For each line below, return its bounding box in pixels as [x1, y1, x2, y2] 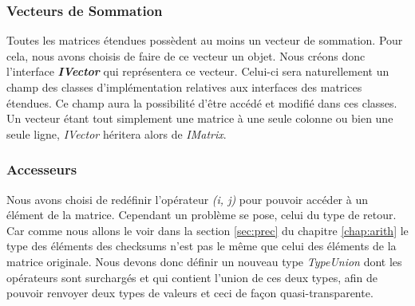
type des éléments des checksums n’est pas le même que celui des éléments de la [6, 237, 397, 254]
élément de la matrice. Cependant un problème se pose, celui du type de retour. [6, 206, 397, 223]
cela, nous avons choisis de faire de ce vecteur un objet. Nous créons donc [6, 47, 366, 64]
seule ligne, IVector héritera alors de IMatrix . [6, 125, 227, 142]
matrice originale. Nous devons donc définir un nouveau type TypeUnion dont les [6, 253, 402, 269]
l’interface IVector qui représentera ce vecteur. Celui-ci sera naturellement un [6, 63, 389, 80]
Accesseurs [6, 159, 77, 179]
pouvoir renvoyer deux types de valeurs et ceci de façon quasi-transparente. [6, 284, 373, 301]
